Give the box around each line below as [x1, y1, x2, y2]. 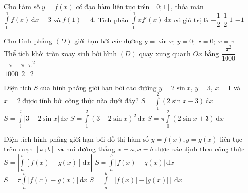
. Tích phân [94, 14, 129, 24]
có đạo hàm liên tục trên [76, 1, 150, 11]
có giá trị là [174, 14, 209, 24]
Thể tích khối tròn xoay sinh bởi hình [4, 48, 117, 58]
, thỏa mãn [170, 1, 204, 11]
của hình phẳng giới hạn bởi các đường [40, 82, 157, 92]
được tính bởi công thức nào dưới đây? [22, 95, 139, 105]
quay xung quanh [139, 48, 191, 58]
